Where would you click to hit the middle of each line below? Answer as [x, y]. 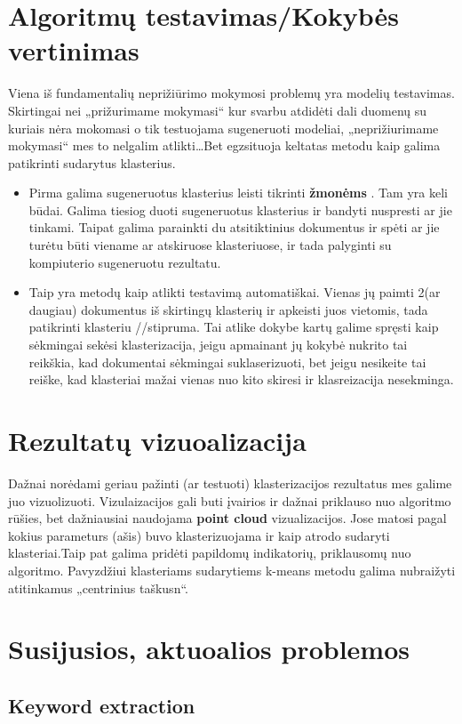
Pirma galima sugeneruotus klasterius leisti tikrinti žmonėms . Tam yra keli [238, 193]
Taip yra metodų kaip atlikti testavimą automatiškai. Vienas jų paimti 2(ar [235, 292]
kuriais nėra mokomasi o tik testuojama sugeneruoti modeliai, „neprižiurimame [223, 128]
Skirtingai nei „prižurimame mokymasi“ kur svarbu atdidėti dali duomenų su [218, 110]
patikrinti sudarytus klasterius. [92, 162]
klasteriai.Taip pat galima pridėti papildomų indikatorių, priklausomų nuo [210, 553]
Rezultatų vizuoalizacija [157, 440]
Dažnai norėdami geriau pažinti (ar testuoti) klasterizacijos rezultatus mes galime [230, 483]
